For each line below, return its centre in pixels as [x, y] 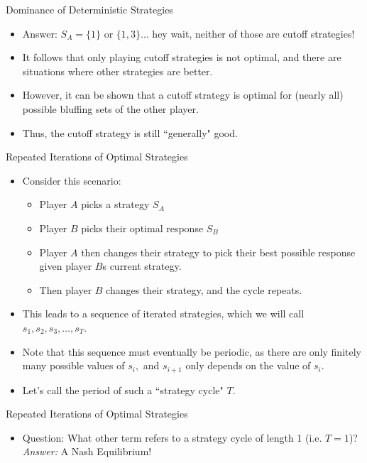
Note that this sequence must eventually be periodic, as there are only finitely [192, 351]
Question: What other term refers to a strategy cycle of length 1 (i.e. [172, 437]
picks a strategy [115, 204]
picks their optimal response [142, 228]
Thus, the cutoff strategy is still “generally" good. [130, 132]
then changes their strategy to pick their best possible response [218, 252]
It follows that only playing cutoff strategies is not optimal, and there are [182, 57]
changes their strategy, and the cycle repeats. [204, 289]
